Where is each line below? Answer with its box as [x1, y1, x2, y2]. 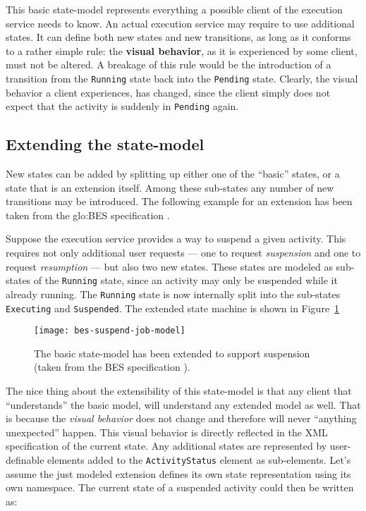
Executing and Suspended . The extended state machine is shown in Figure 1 [6, 300, 340, 315]
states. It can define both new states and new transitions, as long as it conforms [6, 30, 351, 44]
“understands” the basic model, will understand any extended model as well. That [6, 397, 361, 412]
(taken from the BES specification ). [34, 359, 190, 374]
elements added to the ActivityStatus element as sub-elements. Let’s [47, 452, 351, 467]
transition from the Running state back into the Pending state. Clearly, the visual [6, 70, 358, 85]
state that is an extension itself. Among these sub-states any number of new [6, 180, 334, 195]
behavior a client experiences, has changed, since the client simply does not [6, 85, 331, 99]
